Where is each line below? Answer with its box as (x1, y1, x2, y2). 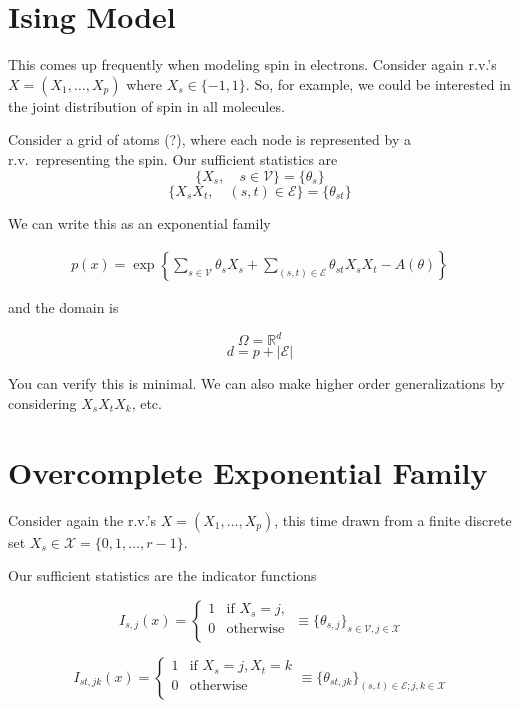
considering (8, 392, 77, 413)
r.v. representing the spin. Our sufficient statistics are (8, 148, 338, 169)
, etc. (131, 392, 162, 413)
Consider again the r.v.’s (8, 509, 157, 530)
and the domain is (8, 297, 119, 318)
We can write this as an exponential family (8, 212, 271, 233)
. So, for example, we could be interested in (245, 73, 511, 94)
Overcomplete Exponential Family (8, 451, 488, 492)
